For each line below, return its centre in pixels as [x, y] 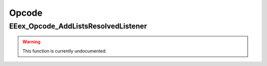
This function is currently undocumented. [65, 51]
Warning [31, 42]
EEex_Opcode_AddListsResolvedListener [78, 26]
